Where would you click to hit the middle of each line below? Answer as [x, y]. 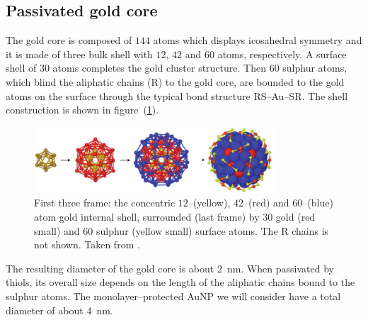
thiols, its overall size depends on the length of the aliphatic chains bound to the [180, 282]
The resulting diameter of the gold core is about [110, 268]
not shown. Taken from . [87, 244]
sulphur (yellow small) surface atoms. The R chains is [212, 230]
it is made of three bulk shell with [79, 54]
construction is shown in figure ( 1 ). [82, 110]
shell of [21, 68]
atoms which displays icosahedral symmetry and [258, 40]
